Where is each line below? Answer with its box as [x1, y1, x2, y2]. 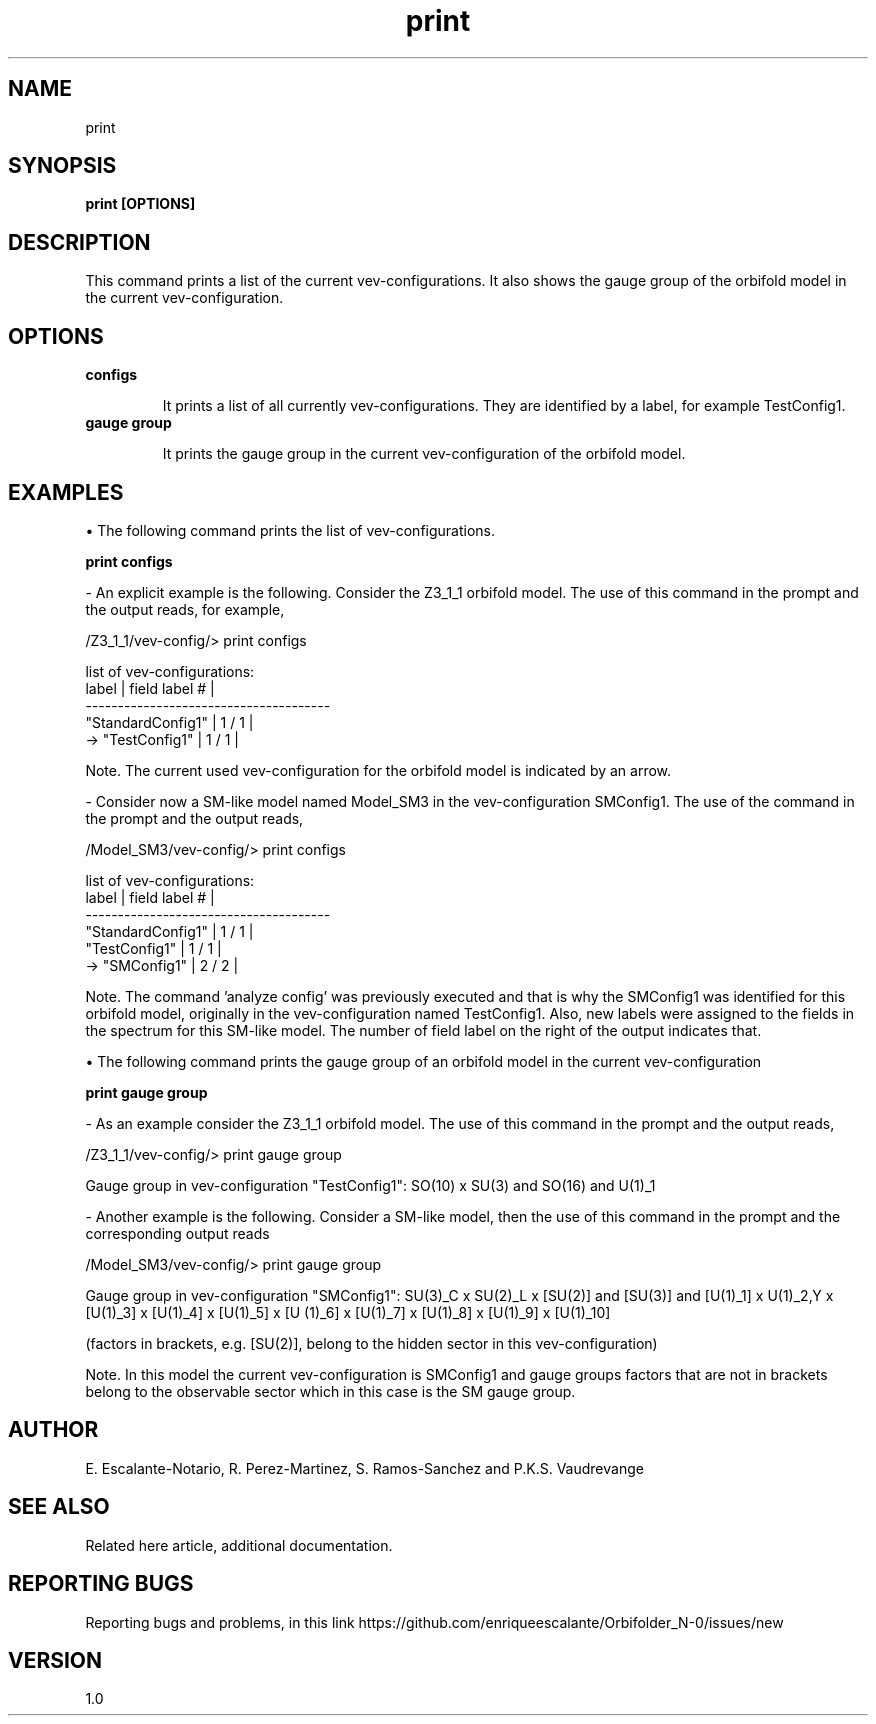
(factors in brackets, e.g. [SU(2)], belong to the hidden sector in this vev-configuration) [85, 1334, 658, 1352]
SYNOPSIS [8, 153, 117, 179]
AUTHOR [8, 1417, 99, 1443]
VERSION [8, 1647, 103, 1673]
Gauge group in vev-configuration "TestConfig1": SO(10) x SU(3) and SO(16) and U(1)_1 [85, 1176, 656, 1194]
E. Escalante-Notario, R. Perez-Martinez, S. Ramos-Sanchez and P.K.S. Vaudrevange [85, 1459, 644, 1477]
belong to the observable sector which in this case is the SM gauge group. [85, 1382, 576, 1400]
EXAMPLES [8, 479, 124, 505]
